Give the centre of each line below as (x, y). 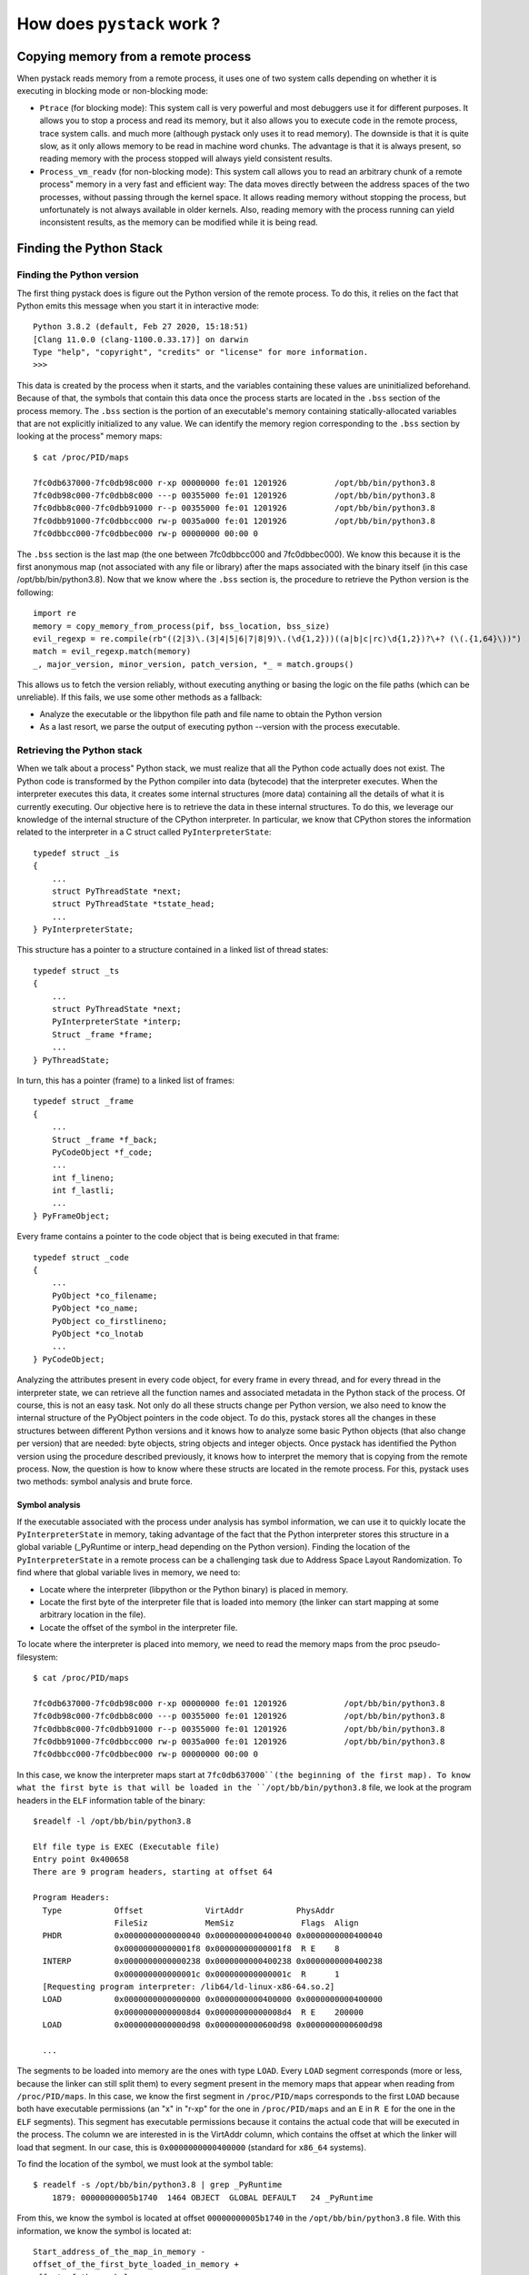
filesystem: (37, 1657)
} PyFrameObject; (71, 1216)
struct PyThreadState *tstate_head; (133, 904)
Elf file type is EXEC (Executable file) (126, 1846)
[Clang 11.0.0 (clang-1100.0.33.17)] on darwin (141, 339)
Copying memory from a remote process (134, 56)
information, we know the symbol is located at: (104, 2230)
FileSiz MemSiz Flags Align (236, 1923)
